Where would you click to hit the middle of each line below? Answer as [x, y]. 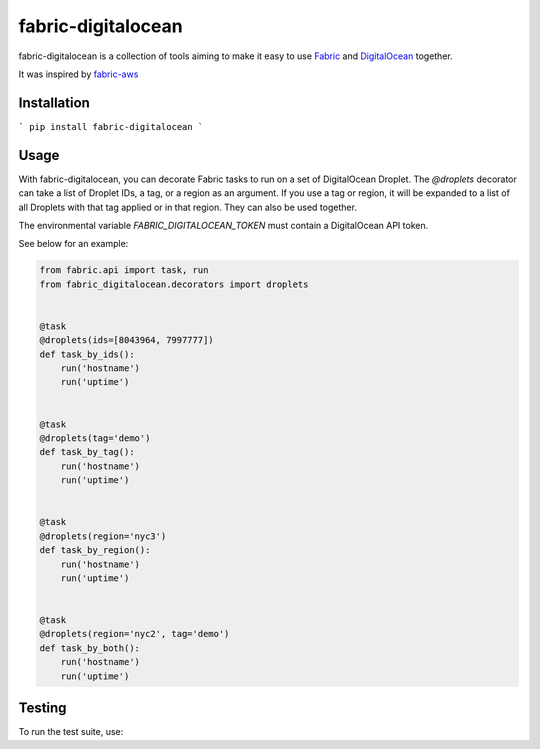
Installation [54, 102]
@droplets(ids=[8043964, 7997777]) [126, 340]
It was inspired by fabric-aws [78, 74]
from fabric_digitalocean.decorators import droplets [174, 284]
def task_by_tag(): [87, 452]
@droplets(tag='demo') [95, 438]
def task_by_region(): [95, 550]
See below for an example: [73, 244]
